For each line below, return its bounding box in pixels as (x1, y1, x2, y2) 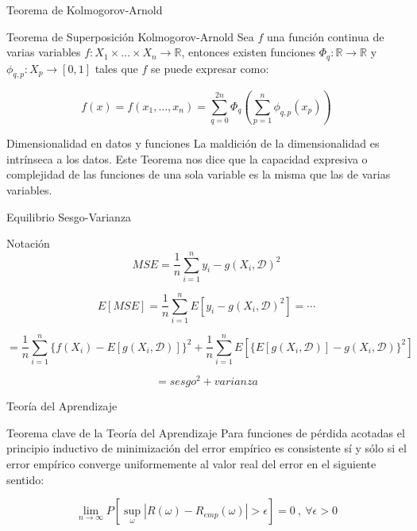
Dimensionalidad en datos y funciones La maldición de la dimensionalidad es (6, 135, 380, 152)
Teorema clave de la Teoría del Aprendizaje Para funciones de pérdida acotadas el (6, 424, 405, 441)
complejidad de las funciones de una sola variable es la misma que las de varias (6, 166, 391, 183)
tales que (95, 60, 138, 76)
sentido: (6, 471, 44, 487)
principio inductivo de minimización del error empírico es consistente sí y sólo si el (6, 440, 407, 456)
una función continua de (266, 28, 384, 44)
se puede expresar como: (151, 60, 269, 76)
